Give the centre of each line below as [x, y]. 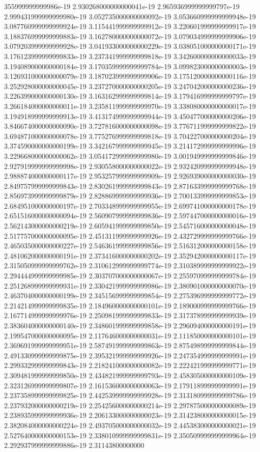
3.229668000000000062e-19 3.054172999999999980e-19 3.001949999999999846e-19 [130, 156]
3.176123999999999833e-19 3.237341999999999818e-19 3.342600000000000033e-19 [130, 56]
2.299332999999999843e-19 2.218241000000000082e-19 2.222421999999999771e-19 [130, 365]
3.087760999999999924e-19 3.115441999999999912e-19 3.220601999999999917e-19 [130, 26]
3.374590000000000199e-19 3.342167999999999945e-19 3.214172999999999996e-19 [130, 146]
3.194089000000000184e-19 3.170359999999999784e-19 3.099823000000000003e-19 [130, 66]
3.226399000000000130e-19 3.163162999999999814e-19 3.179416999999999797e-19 [130, 96]
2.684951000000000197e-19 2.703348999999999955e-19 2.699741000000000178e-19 [130, 205]
